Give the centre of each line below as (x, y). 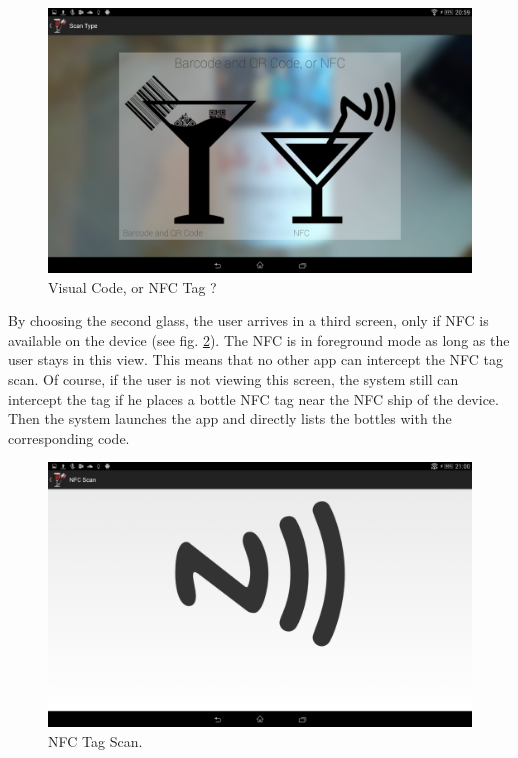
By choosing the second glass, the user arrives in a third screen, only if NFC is (248, 320)
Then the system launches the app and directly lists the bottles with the (230, 418)
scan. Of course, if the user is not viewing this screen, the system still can (233, 378)
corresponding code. (69, 437)
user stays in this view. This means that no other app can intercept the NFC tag (256, 359)
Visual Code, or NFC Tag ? (132, 286)
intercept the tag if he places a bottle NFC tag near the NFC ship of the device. (253, 398)
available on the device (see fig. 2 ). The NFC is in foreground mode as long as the (259, 339)
